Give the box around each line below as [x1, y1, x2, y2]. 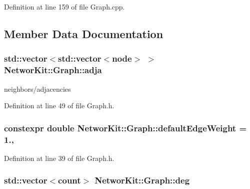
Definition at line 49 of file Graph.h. [4, 100, 114, 111]
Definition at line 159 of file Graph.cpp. [4, 2, 125, 12]
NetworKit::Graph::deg [94, 174, 190, 186]
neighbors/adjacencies [4, 83, 71, 94]
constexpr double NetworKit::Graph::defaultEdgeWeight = [4, 121, 247, 134]
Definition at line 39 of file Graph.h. [4, 152, 114, 163]
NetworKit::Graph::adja [4, 64, 102, 76]
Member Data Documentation [4, 26, 163, 41]
